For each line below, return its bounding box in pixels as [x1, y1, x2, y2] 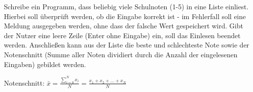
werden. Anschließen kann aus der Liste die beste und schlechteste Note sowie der [4, 40, 250, 50]
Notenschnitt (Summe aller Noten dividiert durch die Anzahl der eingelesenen [4, 49, 238, 59]
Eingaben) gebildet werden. [4, 59, 86, 69]
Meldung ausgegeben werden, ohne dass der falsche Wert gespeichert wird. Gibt [4, 21, 243, 31]
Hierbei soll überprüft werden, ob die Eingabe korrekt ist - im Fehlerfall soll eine [4, 11, 246, 21]
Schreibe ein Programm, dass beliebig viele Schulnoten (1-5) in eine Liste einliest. [4, 1, 249, 11]
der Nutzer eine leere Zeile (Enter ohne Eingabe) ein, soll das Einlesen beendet [4, 30, 241, 40]
